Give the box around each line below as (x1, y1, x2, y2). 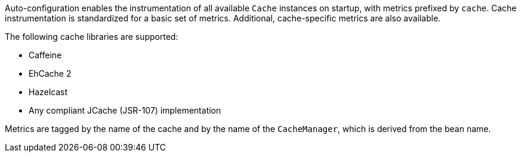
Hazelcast (29, 87, 68, 97)
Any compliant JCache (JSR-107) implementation (29, 105, 221, 115)
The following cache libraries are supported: (5, 32, 179, 42)
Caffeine (29, 50, 62, 60)
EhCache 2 (29, 68, 71, 78)
